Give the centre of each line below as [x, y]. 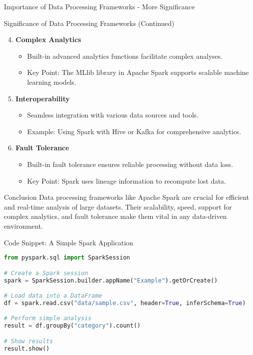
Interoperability [43, 98]
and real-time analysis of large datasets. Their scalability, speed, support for [118, 206]
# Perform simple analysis [48, 319]
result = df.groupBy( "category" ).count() [72, 326]
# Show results [29, 341]
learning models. [52, 82]
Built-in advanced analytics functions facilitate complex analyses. [125, 56]
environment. [23, 225]
